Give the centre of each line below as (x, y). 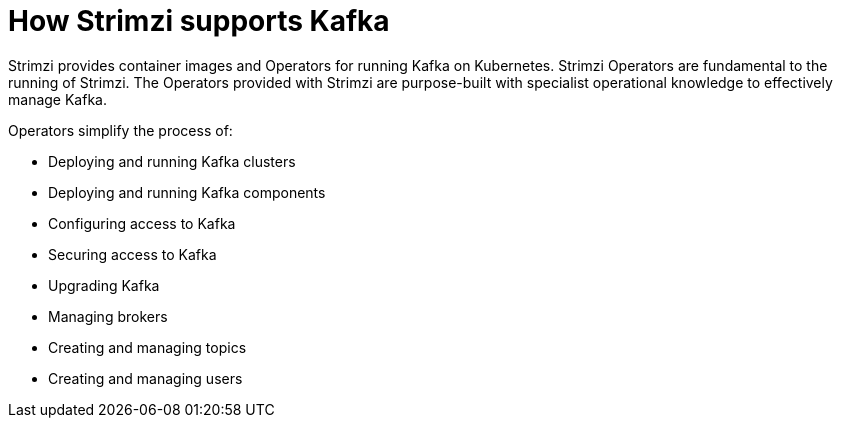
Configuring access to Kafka (142, 223)
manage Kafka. (57, 99)
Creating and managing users (145, 378)
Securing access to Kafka (132, 254)
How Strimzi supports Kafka (199, 21)
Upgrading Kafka (104, 285)
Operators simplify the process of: (120, 130)
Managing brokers (108, 316)
